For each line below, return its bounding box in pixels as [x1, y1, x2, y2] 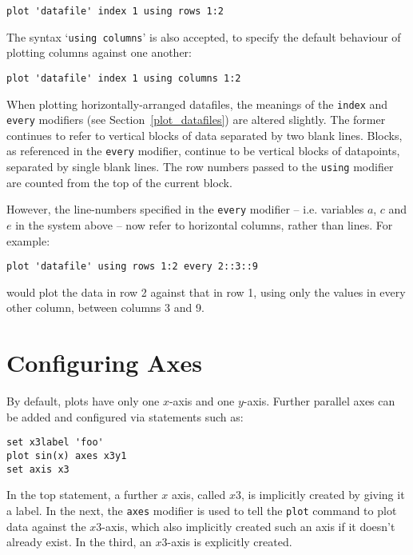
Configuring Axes [6, 346, 202, 379]
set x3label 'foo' [6, 437, 104, 449]
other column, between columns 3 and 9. [6, 299, 205, 316]
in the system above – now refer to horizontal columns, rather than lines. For [15, 217, 393, 234]
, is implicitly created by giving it [240, 486, 405, 503]
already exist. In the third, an [6, 533, 152, 550]
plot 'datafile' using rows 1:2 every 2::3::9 [6, 261, 258, 273]
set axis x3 [6, 463, 69, 475]
